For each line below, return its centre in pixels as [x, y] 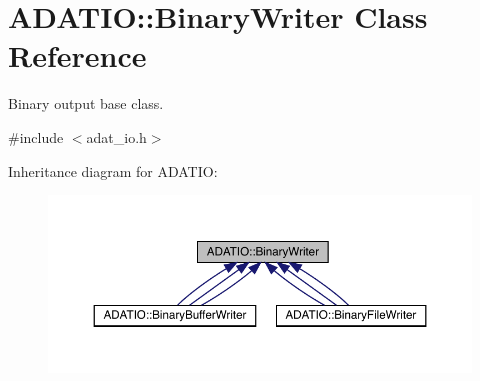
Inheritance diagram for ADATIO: [113, 170]
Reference [77, 55]
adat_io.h [116, 136]
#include [36, 136]
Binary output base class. [86, 103]
